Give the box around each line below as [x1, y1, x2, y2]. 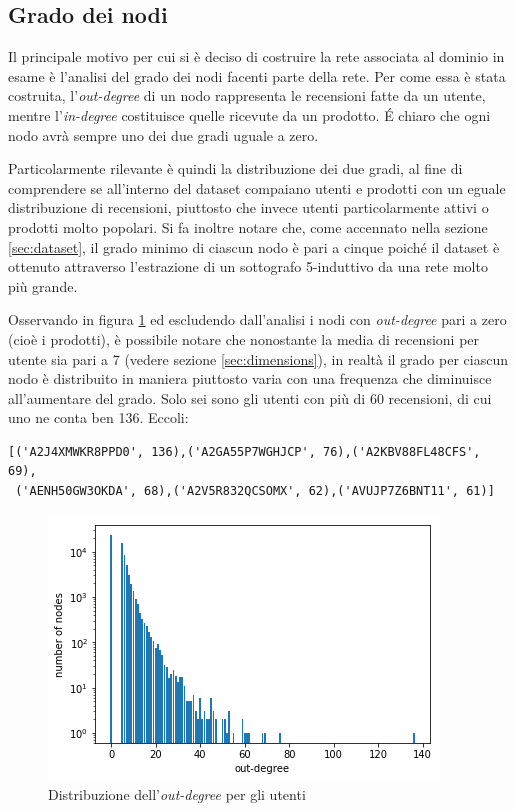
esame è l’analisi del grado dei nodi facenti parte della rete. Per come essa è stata [8, 65, 506, 86]
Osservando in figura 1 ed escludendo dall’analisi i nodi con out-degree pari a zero [8, 309, 507, 330]
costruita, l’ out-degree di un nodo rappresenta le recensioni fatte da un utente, [8, 85, 486, 106]
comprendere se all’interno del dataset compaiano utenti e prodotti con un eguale [8, 177, 506, 198]
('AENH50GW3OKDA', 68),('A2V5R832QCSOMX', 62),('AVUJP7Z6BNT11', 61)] [15, 484, 495, 499]
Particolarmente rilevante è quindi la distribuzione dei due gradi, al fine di [8, 158, 463, 179]
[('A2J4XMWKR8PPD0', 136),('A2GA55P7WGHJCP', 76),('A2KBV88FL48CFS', [8, 444, 481, 459]
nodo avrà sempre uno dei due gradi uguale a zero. [8, 124, 319, 145]
